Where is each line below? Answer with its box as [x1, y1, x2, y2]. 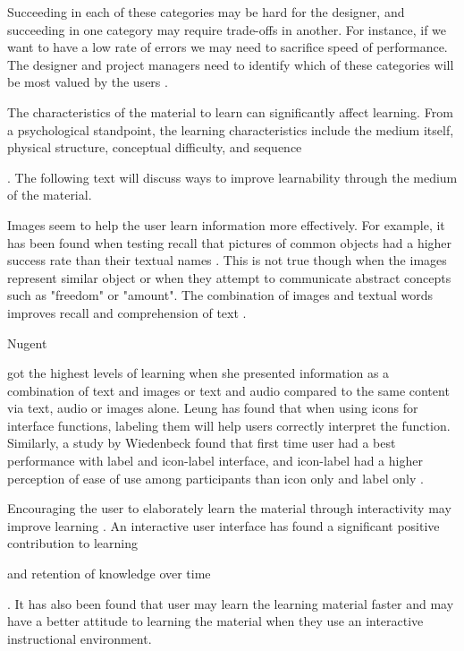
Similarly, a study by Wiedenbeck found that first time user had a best [7, 433, 396, 452]
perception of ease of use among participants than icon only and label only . [7, 468, 424, 487]
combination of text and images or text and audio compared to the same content [7, 381, 450, 399]
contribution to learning [7, 534, 138, 552]
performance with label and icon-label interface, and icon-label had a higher [7, 451, 423, 470]
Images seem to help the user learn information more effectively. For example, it [7, 215, 445, 234]
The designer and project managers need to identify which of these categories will [7, 55, 454, 73]
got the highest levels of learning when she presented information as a [7, 364, 390, 382]
